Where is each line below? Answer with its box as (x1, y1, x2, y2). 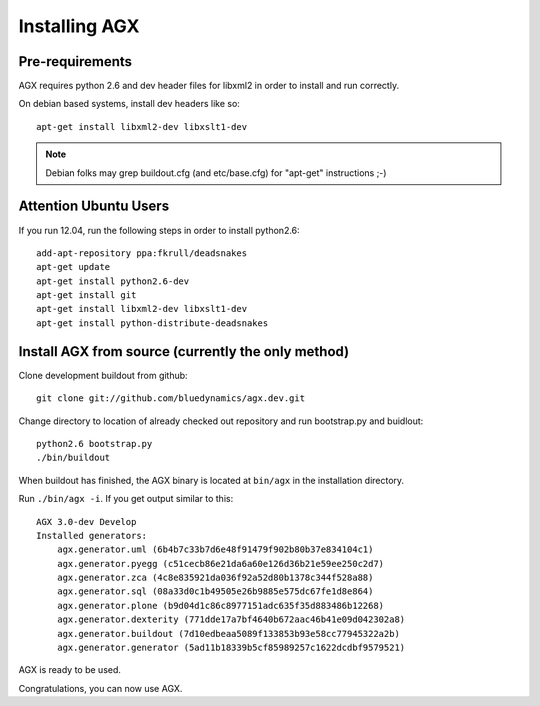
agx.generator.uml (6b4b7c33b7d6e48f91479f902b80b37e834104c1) (56, 544, 374, 555)
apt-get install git (36, 290, 137, 301)
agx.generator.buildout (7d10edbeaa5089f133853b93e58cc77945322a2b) (56, 628, 400, 639)
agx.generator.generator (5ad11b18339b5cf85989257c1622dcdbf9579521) (56, 642, 406, 654)
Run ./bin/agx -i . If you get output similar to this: (18, 493, 234, 505)
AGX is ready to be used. (18, 664, 122, 676)
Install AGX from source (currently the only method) (18, 343, 350, 360)
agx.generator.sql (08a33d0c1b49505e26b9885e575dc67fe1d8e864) (56, 586, 374, 597)
